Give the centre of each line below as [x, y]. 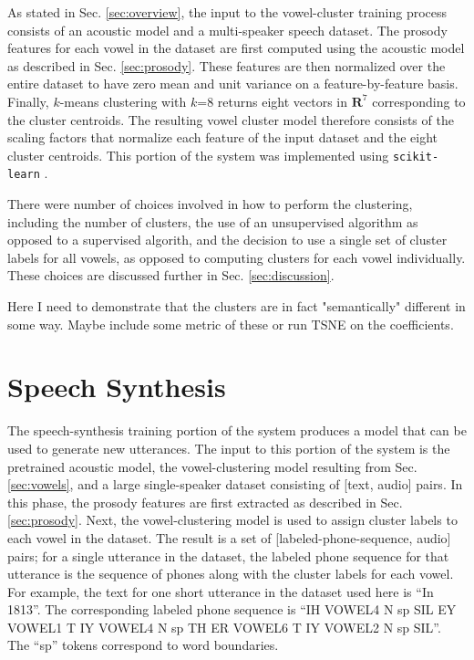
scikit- [416, 157]
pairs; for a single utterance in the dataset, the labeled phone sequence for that [228, 555]
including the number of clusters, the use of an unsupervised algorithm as [213, 221]
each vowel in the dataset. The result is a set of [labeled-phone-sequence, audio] [229, 537]
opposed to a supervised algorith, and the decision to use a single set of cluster [227, 240]
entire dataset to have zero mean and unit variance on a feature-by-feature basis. [233, 84]
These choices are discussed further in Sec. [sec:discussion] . [171, 275]
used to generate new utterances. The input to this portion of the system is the [229, 448]
